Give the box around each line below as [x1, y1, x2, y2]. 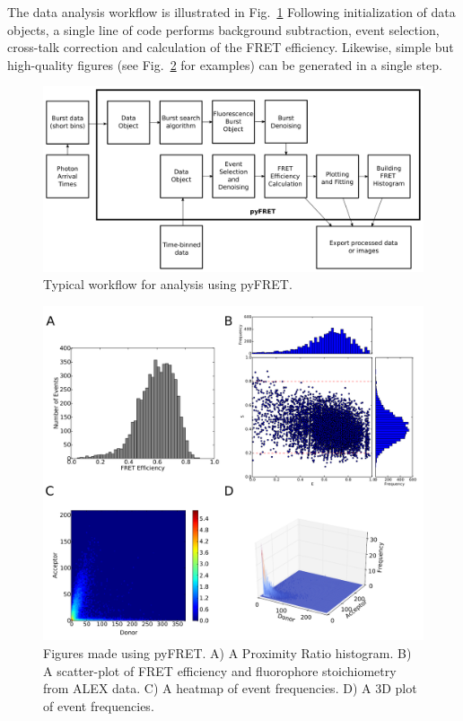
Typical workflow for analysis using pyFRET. [43, 275, 293, 294]
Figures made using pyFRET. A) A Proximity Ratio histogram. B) [43, 644, 412, 663]
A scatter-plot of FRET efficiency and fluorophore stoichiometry [43, 661, 397, 680]
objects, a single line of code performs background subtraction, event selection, [7, 20, 440, 39]
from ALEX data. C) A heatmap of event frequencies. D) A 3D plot [43, 679, 417, 698]
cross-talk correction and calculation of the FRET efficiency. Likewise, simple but [7, 38, 454, 57]
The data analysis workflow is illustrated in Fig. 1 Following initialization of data [7, 3, 456, 21]
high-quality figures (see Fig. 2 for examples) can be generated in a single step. [7, 55, 442, 74]
